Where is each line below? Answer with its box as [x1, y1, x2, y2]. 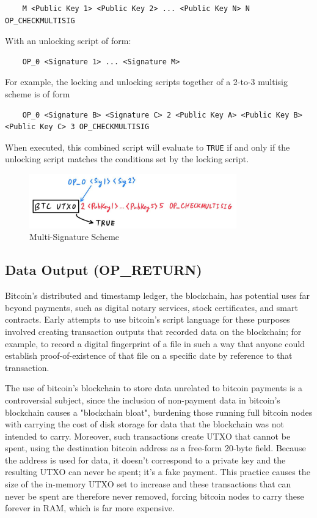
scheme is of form [5, 87, 70, 100]
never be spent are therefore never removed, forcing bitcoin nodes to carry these [5, 489, 304, 502]
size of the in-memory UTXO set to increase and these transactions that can [5, 478, 291, 490]
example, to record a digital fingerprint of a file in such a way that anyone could [5, 337, 305, 350]
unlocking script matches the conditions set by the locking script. [5, 152, 249, 165]
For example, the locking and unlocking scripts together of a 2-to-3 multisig [5, 75, 288, 88]
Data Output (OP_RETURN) [5, 260, 202, 279]
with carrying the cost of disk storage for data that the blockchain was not [5, 418, 285, 430]
